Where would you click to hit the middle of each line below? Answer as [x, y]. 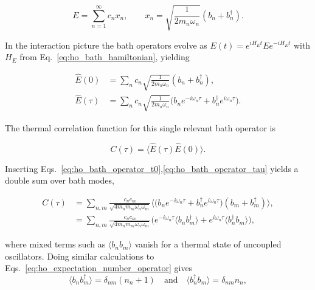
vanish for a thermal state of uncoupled [208, 244]
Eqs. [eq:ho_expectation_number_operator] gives [99, 268]
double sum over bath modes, [60, 180]
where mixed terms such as [55, 244]
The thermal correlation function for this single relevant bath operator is [140, 127]
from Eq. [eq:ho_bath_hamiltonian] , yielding [105, 57]
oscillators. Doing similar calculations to [80, 256]
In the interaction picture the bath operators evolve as [106, 45]
